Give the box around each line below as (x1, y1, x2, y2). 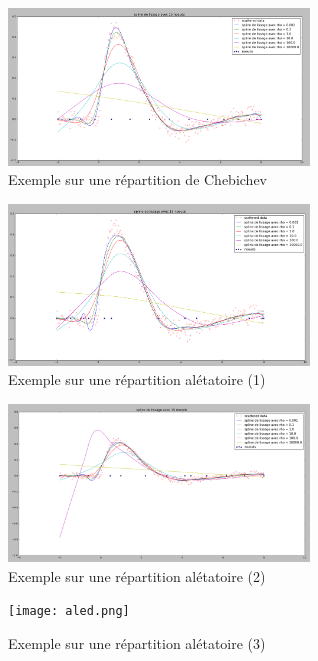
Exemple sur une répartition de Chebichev (8, 169, 268, 190)
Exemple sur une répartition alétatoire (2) (8, 565, 266, 586)
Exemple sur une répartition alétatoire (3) (8, 632, 266, 653)
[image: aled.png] (8, 604, 130, 619)
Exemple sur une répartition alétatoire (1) (8, 369, 266, 390)
